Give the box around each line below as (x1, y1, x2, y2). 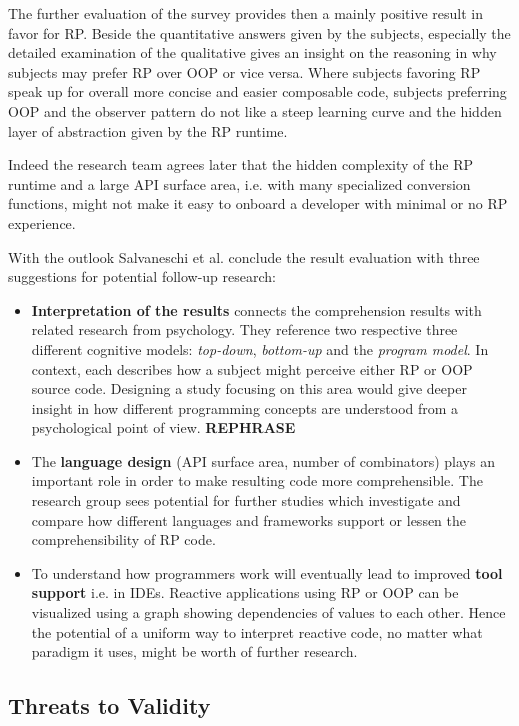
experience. (8, 212, 76, 233)
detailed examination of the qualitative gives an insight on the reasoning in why (8, 42, 497, 63)
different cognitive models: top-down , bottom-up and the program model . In (31, 338, 489, 359)
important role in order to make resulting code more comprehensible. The (31, 470, 483, 491)
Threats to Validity (8, 690, 211, 721)
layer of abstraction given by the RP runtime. (8, 120, 288, 141)
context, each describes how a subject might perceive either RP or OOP (31, 358, 473, 379)
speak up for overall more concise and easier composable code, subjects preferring (8, 81, 507, 102)
